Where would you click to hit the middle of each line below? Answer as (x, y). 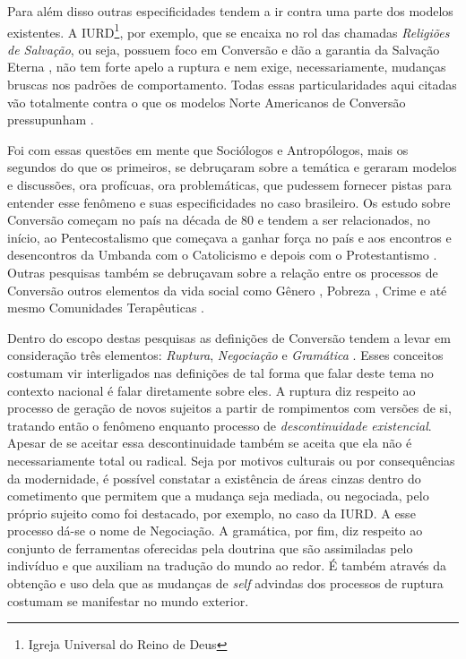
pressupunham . (51, 120)
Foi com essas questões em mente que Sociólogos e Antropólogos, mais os (208, 149)
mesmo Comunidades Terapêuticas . (106, 308)
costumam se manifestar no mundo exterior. (128, 600)
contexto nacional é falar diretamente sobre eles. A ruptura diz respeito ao (211, 390)
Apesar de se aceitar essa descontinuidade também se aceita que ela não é (210, 443)
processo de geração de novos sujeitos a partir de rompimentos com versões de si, (229, 408)
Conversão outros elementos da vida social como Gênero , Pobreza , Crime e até (227, 290)
